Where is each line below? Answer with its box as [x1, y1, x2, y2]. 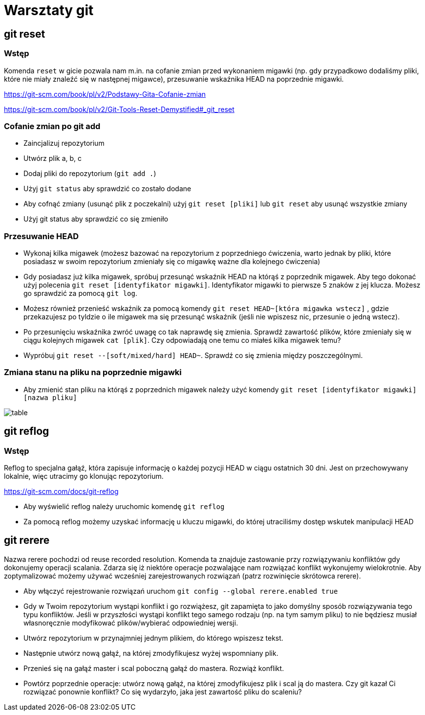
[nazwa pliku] [23, 393, 77, 402]
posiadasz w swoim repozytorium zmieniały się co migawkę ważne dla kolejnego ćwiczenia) [23, 257, 320, 266]
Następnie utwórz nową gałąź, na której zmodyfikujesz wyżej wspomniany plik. [23, 648, 278, 657]
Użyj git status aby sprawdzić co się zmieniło [23, 215, 169, 223]
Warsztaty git [4, 2, 94, 19]
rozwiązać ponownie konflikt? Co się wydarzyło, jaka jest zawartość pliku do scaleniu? [23, 687, 302, 696]
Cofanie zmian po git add [4, 121, 101, 131]
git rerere [4, 534, 50, 547]
